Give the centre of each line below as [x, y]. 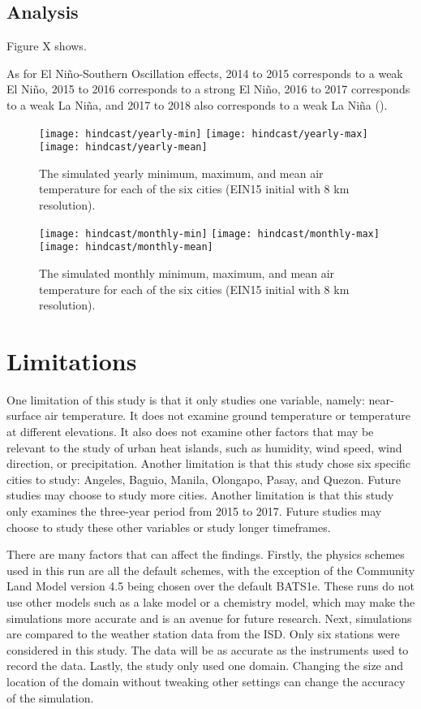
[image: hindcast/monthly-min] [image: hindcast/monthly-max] [209, 233]
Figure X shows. [47, 46]
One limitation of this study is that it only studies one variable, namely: [186, 399]
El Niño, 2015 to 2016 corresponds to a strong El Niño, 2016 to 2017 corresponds [208, 89]
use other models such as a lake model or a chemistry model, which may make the [211, 602]
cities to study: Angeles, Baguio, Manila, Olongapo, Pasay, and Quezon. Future [204, 479]
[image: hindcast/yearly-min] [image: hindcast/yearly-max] [204, 134]
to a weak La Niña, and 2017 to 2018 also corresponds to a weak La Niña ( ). [197, 104]
